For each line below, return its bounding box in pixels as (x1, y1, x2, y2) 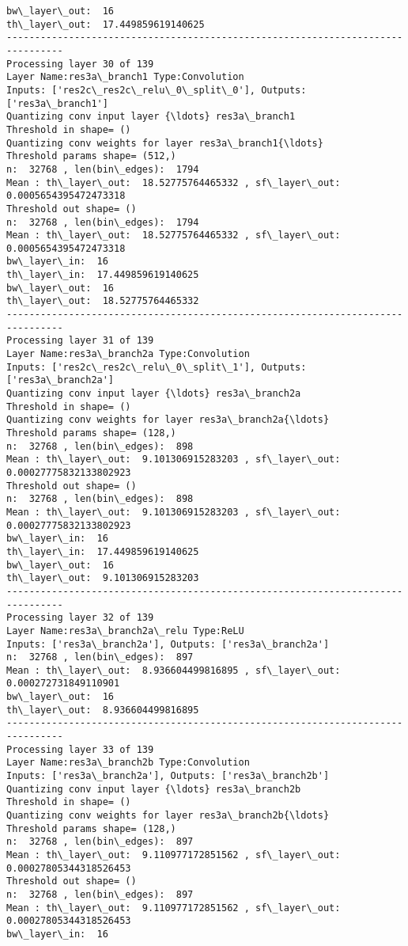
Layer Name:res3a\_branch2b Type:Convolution (6, 757, 250, 769)
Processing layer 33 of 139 (6, 743, 154, 755)
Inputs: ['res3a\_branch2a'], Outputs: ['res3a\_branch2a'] (6, 638, 330, 650)
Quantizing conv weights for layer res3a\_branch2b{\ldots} (6, 810, 330, 822)
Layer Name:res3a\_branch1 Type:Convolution (6, 71, 244, 83)
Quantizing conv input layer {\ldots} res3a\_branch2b (6, 783, 301, 795)
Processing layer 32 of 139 (6, 612, 154, 624)
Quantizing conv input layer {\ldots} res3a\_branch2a (6, 388, 301, 400)
